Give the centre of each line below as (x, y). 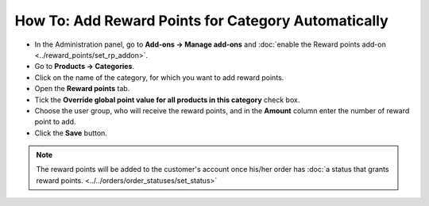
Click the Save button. (71, 133)
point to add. (55, 122)
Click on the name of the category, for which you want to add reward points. (159, 77)
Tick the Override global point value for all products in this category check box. (167, 100)
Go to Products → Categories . (85, 67)
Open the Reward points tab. (82, 89)
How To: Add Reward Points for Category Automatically (201, 21)
